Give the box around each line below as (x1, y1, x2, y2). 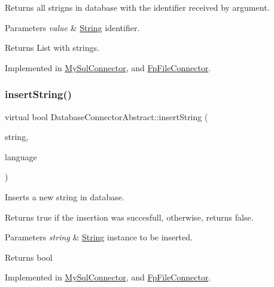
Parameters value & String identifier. (5, 21, 140, 33)
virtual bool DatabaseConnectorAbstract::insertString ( (5, 110, 208, 123)
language (5, 150, 37, 163)
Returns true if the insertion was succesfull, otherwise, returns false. (5, 210, 254, 223)
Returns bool (5, 251, 53, 263)
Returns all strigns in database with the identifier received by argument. (5, 1, 270, 13)
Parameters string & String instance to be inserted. (5, 231, 193, 243)
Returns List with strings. (5, 41, 99, 54)
